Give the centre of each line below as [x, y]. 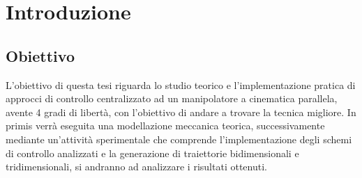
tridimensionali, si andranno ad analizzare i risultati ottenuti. [136, 167]
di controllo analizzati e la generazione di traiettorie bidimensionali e [152, 153]
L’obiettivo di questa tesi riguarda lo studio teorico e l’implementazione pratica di [181, 84]
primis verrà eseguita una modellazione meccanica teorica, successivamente [165, 126]
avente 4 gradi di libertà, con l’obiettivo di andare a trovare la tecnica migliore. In [181, 112]
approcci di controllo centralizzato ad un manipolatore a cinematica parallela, [172, 98]
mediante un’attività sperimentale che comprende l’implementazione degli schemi [179, 139]
